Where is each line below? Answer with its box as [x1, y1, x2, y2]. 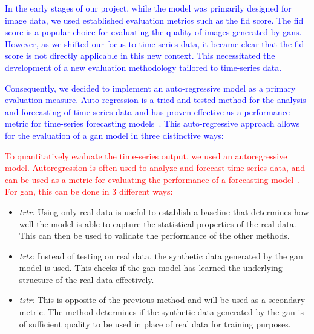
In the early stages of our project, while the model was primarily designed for [5, 2, 292, 14]
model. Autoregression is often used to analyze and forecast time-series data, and [5, 161, 306, 174]
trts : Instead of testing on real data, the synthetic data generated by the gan [19, 249, 303, 262]
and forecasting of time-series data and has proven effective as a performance [5, 105, 290, 118]
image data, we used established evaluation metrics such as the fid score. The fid [5, 13, 304, 26]
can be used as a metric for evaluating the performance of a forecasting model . [5, 173, 301, 185]
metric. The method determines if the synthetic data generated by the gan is [19, 306, 304, 318]
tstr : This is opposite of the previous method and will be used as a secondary [19, 293, 306, 306]
